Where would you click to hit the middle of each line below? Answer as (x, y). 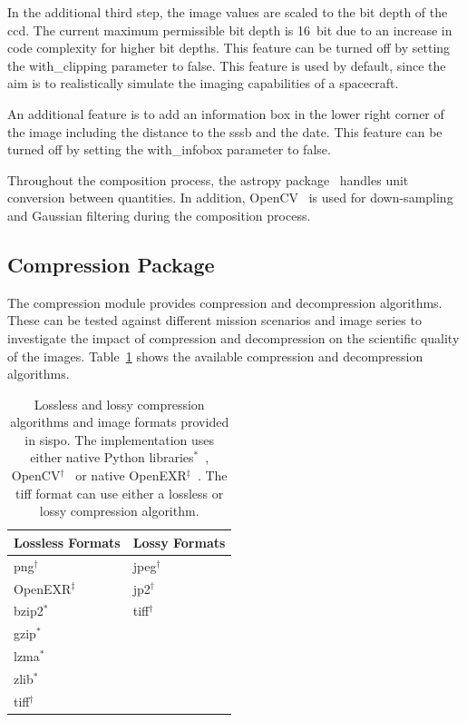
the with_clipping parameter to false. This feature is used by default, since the (227, 65)
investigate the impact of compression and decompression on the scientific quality (233, 337)
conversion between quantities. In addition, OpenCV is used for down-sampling (230, 198)
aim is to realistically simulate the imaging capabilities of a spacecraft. (203, 83)
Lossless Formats (67, 542)
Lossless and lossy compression (119, 404)
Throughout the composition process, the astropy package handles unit (208, 179)
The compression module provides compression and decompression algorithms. (225, 302)
